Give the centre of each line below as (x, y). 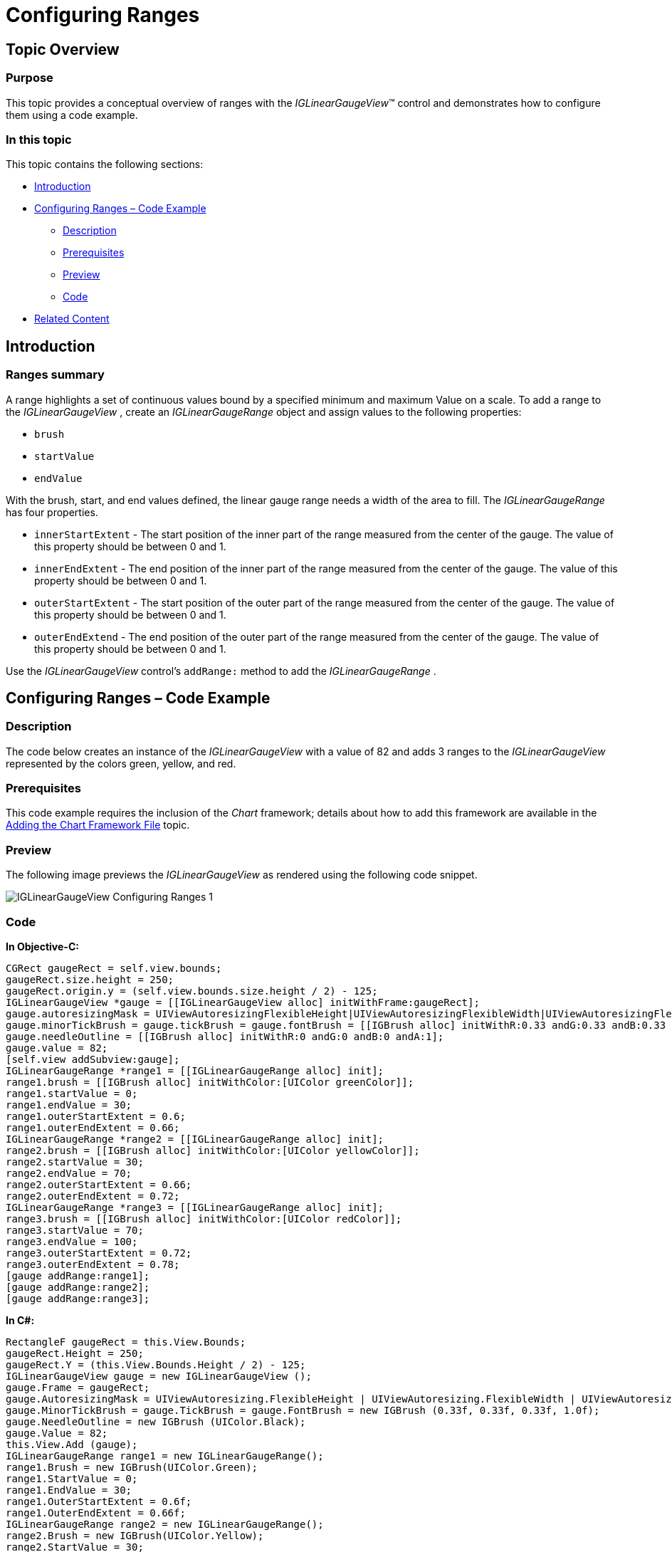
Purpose (30, 78)
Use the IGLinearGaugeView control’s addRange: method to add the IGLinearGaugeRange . (221, 671)
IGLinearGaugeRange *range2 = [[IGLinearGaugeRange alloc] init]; (195, 1139)
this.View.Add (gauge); (72, 1444)
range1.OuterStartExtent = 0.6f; (99, 1501)
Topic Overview (63, 49)
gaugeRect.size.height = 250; (90, 979)
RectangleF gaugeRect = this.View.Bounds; (126, 1342)
